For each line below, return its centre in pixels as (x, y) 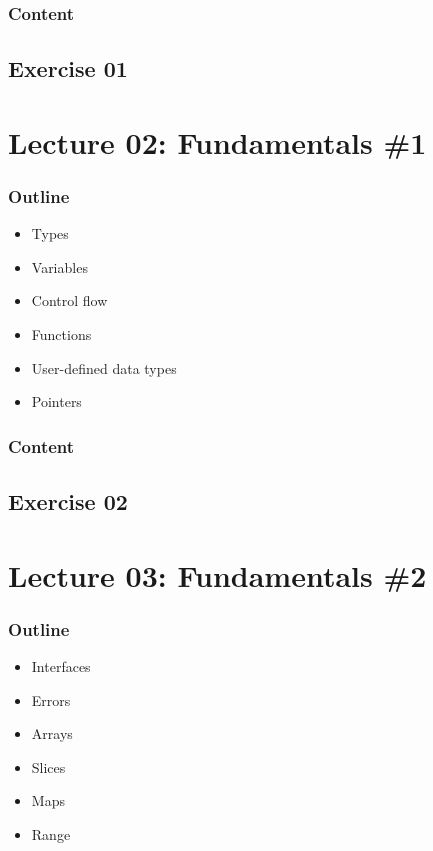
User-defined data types (104, 367)
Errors (51, 699)
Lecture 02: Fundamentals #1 (217, 141)
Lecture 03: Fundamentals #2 (217, 574)
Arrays (52, 733)
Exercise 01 (68, 68)
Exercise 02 (68, 501)
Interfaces (61, 666)
